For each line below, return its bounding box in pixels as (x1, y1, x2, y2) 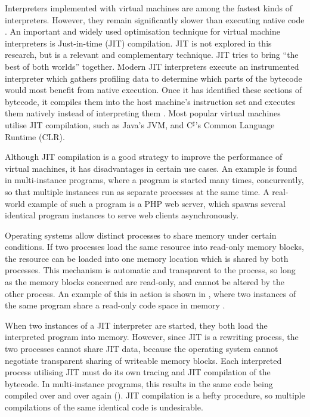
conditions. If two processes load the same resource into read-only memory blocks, (5, 240, 304, 253)
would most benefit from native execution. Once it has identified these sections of (5, 84, 302, 96)
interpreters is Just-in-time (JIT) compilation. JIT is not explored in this (5, 36, 272, 49)
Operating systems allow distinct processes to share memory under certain (5, 228, 277, 241)
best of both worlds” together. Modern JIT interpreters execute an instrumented (5, 60, 299, 72)
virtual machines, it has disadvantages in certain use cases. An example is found (5, 162, 297, 174)
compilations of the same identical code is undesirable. (5, 401, 203, 413)
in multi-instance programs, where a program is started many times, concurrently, (5, 174, 304, 186)
